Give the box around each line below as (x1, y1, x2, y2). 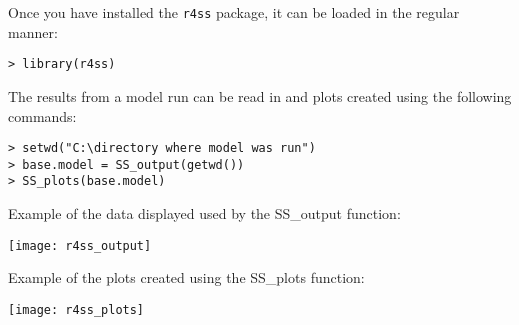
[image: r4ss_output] (8, 238, 152, 253)
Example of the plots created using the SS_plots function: (8, 267, 365, 288)
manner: (8, 21, 58, 42)
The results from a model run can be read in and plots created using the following (8, 85, 512, 106)
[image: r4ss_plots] (8, 302, 145, 317)
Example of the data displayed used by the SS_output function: (8, 203, 401, 224)
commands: (8, 105, 77, 126)
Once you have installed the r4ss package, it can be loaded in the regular (8, 2, 460, 22)
